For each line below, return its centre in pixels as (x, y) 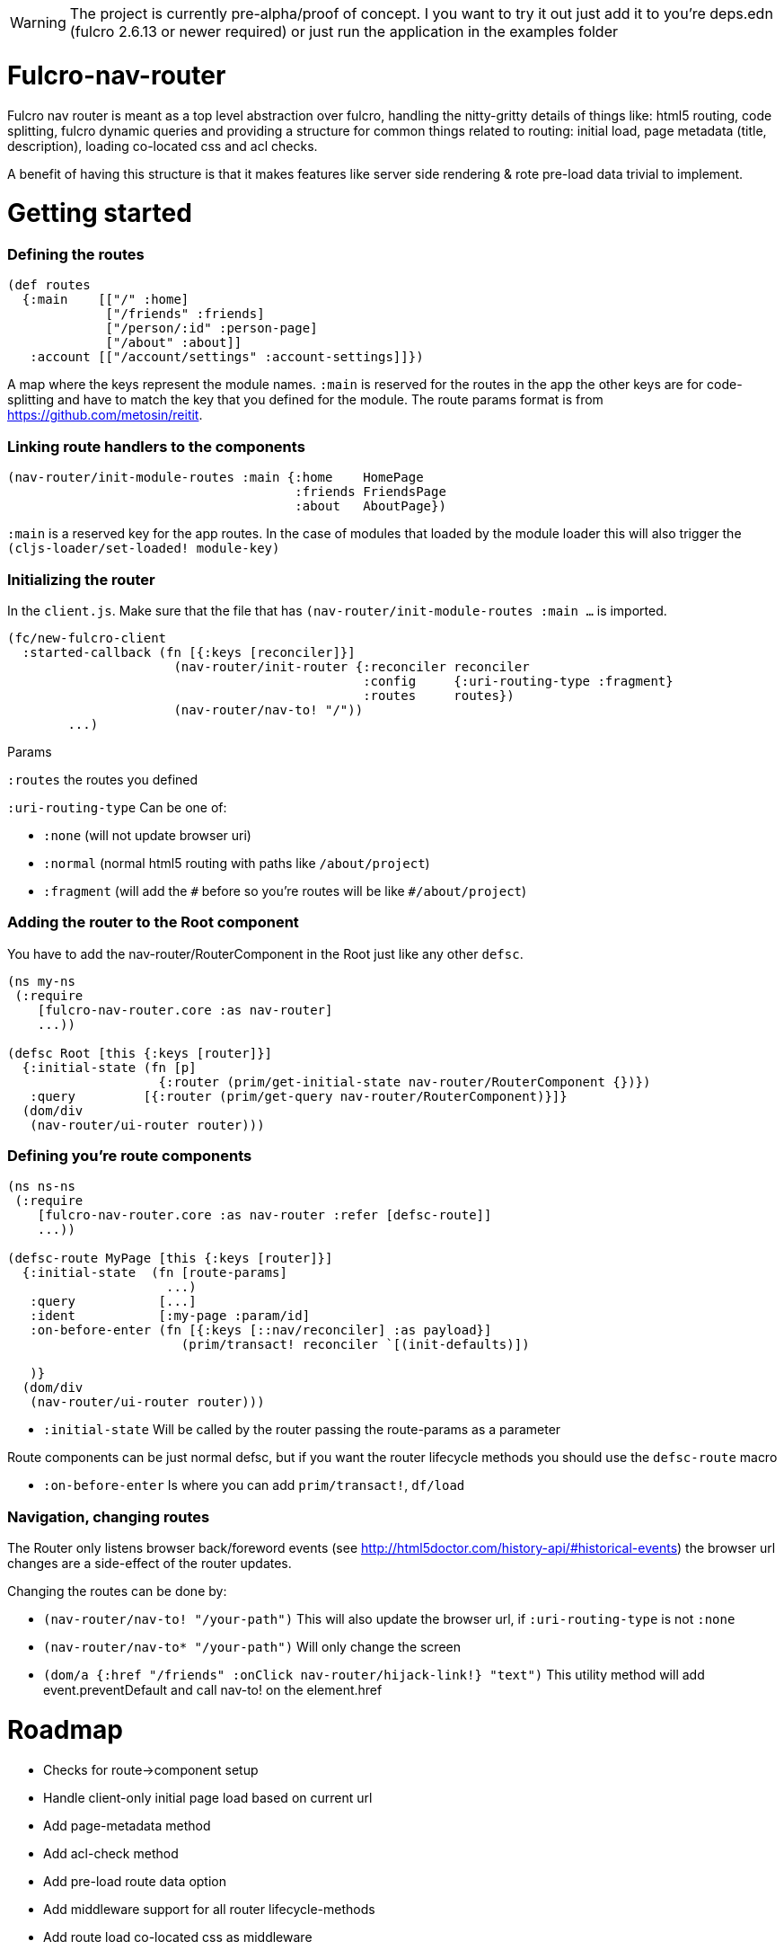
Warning (38, 22)
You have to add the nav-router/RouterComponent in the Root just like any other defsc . (265, 953)
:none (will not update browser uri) (147, 835)
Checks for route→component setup (151, 1769)
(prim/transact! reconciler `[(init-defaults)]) (355, 1345)
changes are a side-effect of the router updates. (150, 1564)
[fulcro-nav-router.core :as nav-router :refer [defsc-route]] (264, 1215)
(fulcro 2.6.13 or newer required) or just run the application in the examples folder (344, 31)
